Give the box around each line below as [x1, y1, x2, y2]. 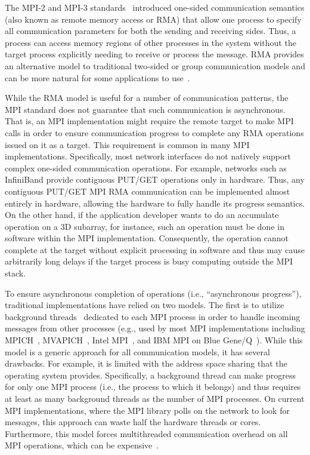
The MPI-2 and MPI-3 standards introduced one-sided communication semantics [5, 1, 305, 13]
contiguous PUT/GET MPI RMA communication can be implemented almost [5, 185, 290, 197]
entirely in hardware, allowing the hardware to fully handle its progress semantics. [5, 196, 305, 209]
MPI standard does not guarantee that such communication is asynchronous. [5, 103, 286, 115]
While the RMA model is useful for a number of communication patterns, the [5, 91, 289, 104]
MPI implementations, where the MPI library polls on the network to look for [5, 404, 290, 416]
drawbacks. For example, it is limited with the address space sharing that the [5, 357, 287, 370]
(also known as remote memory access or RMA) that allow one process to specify [5, 13, 302, 25]
